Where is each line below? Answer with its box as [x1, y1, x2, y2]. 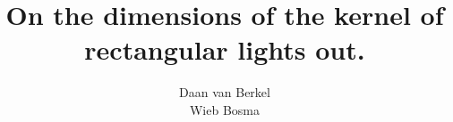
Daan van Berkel [179, 83, 270, 102]
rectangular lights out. [84, 31, 365, 68]
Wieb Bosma [189, 100, 261, 118]
